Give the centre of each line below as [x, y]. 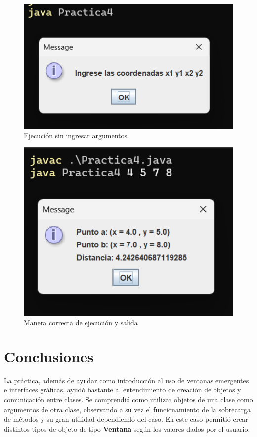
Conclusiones [49, 356]
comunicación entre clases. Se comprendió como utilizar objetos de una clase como [128, 400]
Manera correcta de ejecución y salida [81, 322]
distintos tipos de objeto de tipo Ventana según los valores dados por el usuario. [127, 428]
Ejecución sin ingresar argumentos [75, 135]
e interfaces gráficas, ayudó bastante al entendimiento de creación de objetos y [123, 390]
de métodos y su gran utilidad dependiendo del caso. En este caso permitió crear [126, 419]
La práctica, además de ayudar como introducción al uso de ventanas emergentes [127, 380]
